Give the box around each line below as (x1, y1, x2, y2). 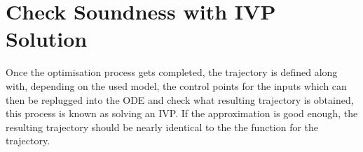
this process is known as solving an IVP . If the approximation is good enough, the (6, 106, 358, 121)
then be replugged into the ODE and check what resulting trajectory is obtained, (6, 92, 354, 107)
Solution (6, 24, 88, 53)
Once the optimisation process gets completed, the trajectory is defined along (6, 65, 338, 79)
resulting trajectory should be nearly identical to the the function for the (6, 119, 319, 134)
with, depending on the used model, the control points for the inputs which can (6, 78, 347, 93)
